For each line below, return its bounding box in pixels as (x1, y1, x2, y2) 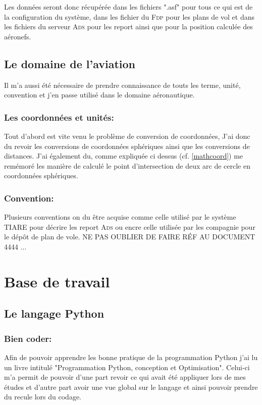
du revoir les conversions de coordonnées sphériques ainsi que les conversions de (4, 140, 250, 151)
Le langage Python (4, 306, 104, 321)
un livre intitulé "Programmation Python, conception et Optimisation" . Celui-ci (4, 362, 250, 372)
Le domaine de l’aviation (4, 56, 135, 71)
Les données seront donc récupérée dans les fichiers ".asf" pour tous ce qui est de (4, 2, 253, 12)
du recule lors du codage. (4, 391, 81, 402)
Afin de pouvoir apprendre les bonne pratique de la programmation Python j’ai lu (4, 351, 258, 362)
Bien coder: (4, 332, 52, 344)
